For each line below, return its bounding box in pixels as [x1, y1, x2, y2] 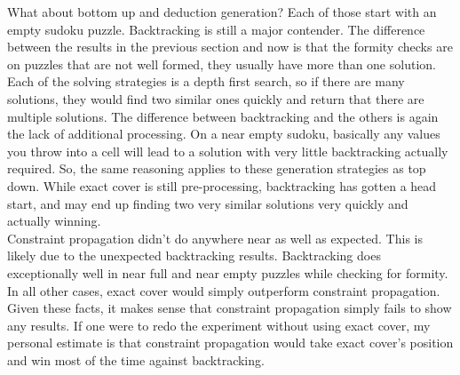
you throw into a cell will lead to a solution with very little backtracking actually [7, 141, 448, 160]
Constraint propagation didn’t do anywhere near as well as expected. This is [7, 228, 423, 247]
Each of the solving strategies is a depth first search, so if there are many [7, 72, 405, 91]
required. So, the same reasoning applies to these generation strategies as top [7, 159, 426, 178]
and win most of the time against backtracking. [7, 350, 265, 369]
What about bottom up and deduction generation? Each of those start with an [7, 3, 437, 20]
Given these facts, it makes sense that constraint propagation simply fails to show [7, 299, 452, 317]
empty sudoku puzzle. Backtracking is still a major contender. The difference [7, 20, 425, 38]
